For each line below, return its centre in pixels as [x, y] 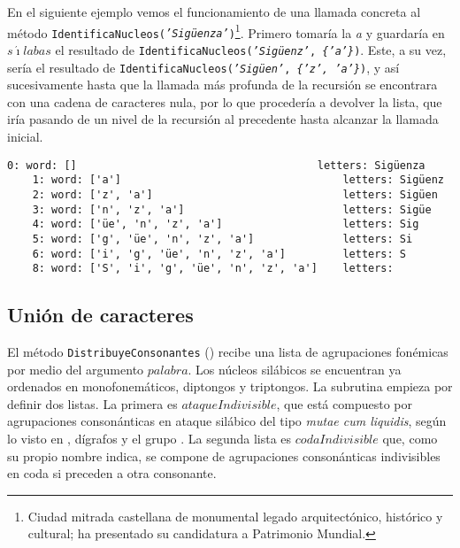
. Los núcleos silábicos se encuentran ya [295, 369]
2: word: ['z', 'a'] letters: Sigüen [235, 194]
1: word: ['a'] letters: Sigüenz [238, 180]
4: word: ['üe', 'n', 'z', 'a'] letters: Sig [226, 224]
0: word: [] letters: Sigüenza [216, 165]
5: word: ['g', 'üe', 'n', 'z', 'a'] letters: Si [222, 239]
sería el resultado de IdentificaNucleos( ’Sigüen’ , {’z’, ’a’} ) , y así [203, 67]
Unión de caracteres [100, 315]
